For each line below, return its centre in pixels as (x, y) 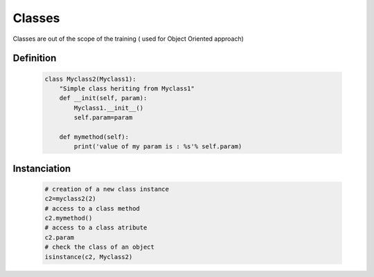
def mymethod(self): (94, 137)
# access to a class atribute (96, 228)
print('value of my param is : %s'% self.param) (158, 146)
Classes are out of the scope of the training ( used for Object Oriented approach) (128, 39)
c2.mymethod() (69, 218)
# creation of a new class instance (107, 189)
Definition (35, 58)
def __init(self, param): (103, 98)
